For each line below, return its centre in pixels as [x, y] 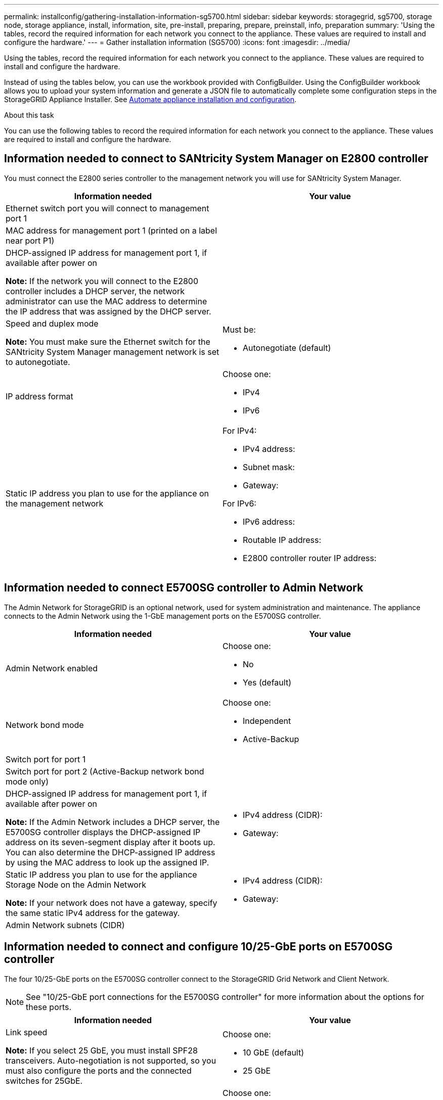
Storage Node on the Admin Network [76, 884]
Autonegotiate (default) [287, 348]
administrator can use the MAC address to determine [106, 301]
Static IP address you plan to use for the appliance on [107, 493]
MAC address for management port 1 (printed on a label [112, 230]
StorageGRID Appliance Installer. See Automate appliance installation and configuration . [150, 99]
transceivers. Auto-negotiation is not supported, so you [111, 1060]
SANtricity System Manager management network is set [113, 352]
